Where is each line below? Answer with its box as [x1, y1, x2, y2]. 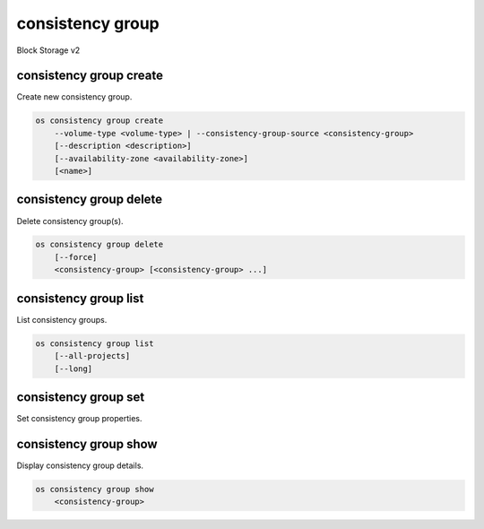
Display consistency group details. [16, 460, 143, 471]
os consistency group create [35, 116, 164, 126]
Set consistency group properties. [16, 413, 143, 424]
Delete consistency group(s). [16, 215, 125, 226]
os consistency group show [35, 484, 154, 494]
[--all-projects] [54, 351, 131, 361]
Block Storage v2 [16, 45, 81, 56]
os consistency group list [35, 338, 154, 349]
